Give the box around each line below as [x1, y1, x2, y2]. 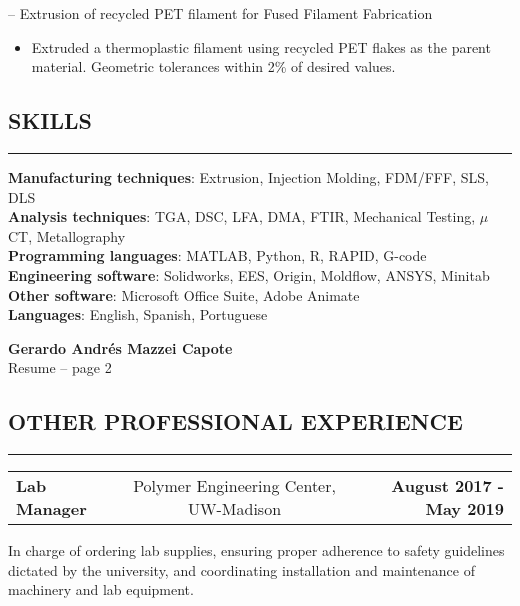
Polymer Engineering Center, [133, 474, 336, 498]
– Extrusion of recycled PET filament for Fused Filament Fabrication [8, 3, 433, 23]
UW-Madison [188, 497, 282, 521]
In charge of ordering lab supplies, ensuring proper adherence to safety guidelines [8, 540, 505, 561]
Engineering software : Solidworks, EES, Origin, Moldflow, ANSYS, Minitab [8, 264, 490, 285]
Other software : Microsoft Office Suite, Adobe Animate [8, 284, 360, 305]
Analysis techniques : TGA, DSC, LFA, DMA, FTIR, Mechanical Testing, [8, 206, 476, 227]
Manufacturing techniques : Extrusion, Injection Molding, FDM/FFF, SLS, [8, 166, 489, 187]
